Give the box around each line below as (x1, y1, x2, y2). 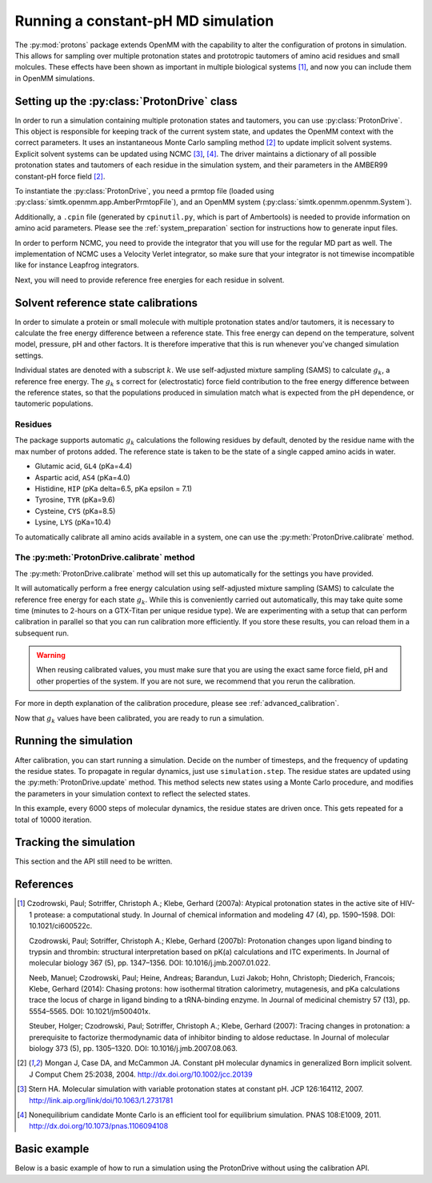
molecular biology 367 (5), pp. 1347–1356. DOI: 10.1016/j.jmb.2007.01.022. (29, 958, 271, 968)
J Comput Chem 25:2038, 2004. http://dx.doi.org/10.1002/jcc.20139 (29, 1069, 253, 1079)
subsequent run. (14, 628, 70, 638)
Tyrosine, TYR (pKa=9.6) (34, 495, 115, 504)
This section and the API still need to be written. (14, 856, 173, 866)
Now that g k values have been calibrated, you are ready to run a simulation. (14, 713, 265, 724)
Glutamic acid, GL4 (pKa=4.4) (34, 461, 133, 471)
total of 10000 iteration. (14, 815, 92, 824)
